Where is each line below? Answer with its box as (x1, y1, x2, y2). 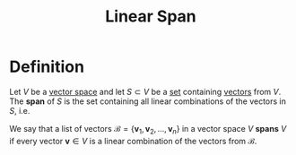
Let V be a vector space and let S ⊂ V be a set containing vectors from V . (9, 86, 282, 97)
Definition (9, 56, 85, 77)
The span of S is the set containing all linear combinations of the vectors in (9, 96, 287, 107)
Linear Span (104, 6, 197, 27)
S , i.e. (9, 105, 30, 116)
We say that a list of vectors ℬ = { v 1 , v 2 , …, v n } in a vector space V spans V (9, 123, 287, 136)
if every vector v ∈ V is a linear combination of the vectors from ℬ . (9, 135, 257, 146)
